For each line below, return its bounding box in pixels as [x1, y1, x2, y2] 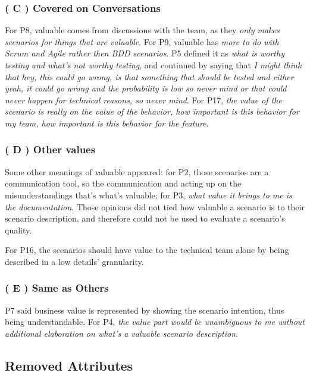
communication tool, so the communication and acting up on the [5, 177, 242, 189]
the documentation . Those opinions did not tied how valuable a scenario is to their [5, 200, 305, 213]
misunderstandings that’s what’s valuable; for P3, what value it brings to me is [5, 188, 292, 201]
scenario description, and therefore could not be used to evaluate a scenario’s [5, 212, 285, 225]
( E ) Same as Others [5, 280, 109, 295]
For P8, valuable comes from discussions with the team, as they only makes [5, 24, 280, 36]
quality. [5, 223, 32, 236]
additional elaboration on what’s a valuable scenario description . [5, 327, 238, 339]
